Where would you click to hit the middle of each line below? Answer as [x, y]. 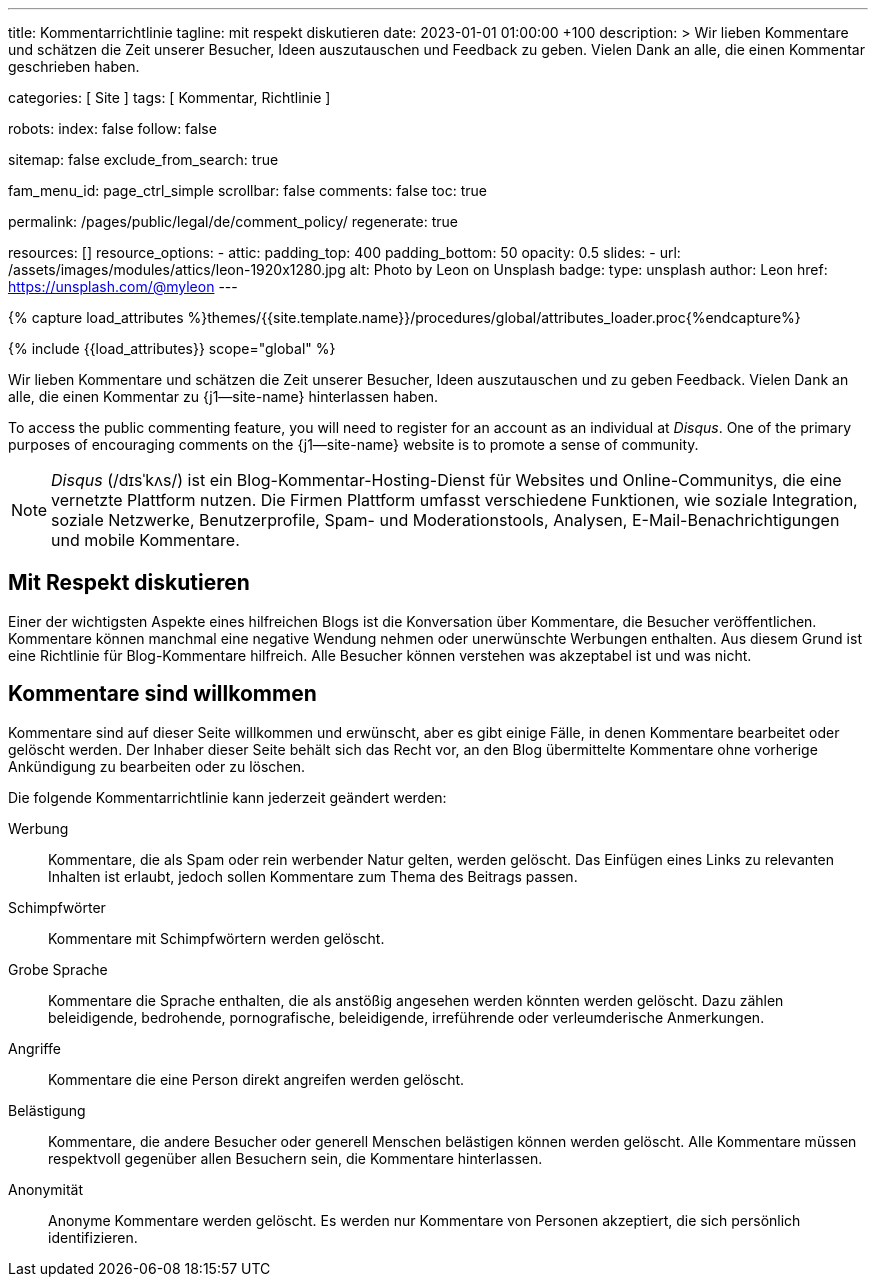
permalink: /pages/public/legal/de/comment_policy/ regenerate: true [233, 221]
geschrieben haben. [74, 66]
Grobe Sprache [58, 969]
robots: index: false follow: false [112, 128]
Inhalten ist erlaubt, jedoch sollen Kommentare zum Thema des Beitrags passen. [313, 876]
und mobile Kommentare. [145, 540]
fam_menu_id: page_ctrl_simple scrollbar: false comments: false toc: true [247, 190]
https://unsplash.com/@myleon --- [123, 286]
